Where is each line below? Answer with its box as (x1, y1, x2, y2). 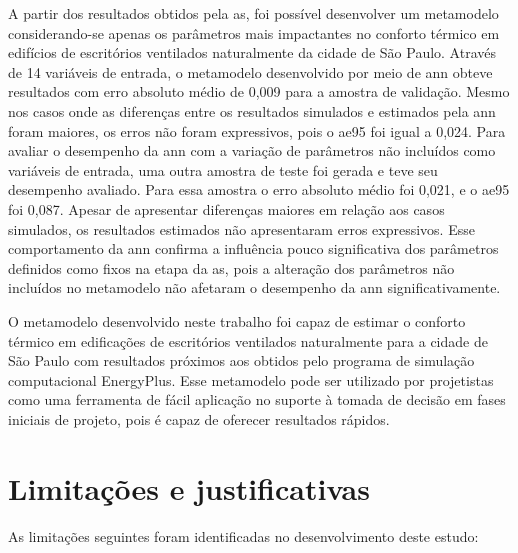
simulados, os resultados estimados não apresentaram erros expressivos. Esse (8, 218, 475, 239)
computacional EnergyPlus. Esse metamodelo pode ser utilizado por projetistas (8, 369, 494, 390)
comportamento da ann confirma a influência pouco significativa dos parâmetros (8, 238, 499, 259)
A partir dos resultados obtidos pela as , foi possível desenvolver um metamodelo (8, 3, 499, 23)
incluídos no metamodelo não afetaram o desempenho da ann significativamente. (8, 277, 501, 298)
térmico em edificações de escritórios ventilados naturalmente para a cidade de (8, 330, 488, 351)
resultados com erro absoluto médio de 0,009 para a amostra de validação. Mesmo (8, 81, 510, 102)
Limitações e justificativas (8, 467, 370, 508)
